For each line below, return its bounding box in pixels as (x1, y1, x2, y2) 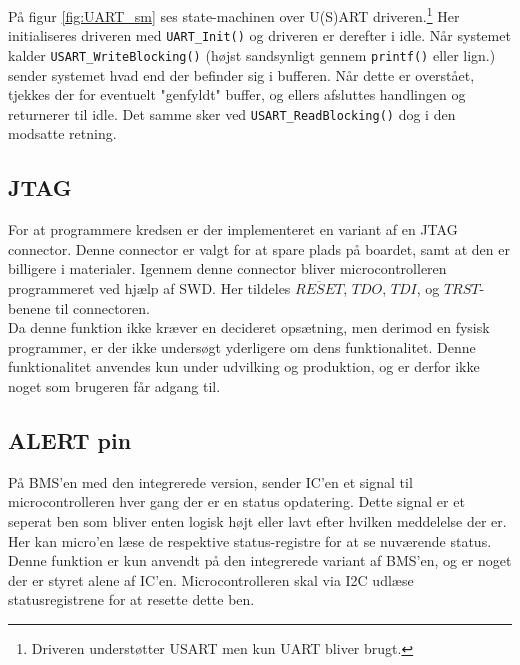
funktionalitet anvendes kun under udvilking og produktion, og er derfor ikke (8, 356, 480, 377)
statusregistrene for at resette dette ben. (8, 589, 255, 610)
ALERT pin (8, 424, 132, 455)
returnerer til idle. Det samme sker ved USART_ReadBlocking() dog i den (8, 103, 456, 124)
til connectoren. (55, 297, 150, 318)
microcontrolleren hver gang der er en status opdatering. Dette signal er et (8, 491, 465, 512)
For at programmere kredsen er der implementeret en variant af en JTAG (8, 219, 458, 240)
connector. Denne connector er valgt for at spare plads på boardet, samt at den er (8, 238, 510, 259)
